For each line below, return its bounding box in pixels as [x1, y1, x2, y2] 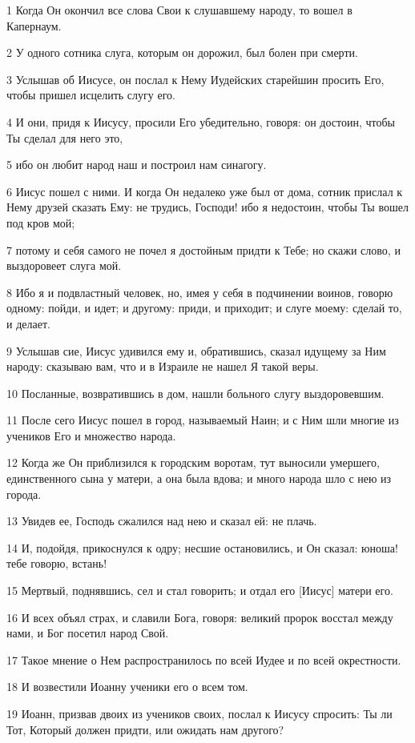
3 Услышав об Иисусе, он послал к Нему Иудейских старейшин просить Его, [6, 70, 385, 87]
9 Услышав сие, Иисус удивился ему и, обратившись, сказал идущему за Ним [6, 342, 386, 359]
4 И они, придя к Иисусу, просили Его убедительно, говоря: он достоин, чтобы [6, 113, 396, 130]
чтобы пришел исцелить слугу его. [6, 86, 175, 103]
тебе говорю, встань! [6, 555, 107, 572]
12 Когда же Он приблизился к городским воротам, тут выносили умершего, [6, 454, 380, 471]
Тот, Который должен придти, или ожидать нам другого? [6, 721, 284, 737]
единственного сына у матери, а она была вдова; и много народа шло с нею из [6, 470, 392, 487]
